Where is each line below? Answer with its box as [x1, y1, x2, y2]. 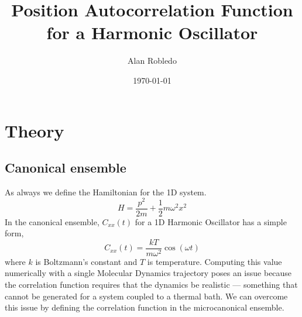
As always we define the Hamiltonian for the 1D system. [5, 185, 207, 198]
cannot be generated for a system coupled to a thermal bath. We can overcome [5, 290, 288, 302]
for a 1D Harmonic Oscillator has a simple [135, 215, 287, 228]
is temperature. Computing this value [147, 255, 282, 267]
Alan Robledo [128, 54, 177, 67]
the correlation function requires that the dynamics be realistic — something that [5, 278, 298, 291]
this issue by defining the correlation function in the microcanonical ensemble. [5, 301, 284, 313]
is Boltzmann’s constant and [35, 255, 138, 267]
